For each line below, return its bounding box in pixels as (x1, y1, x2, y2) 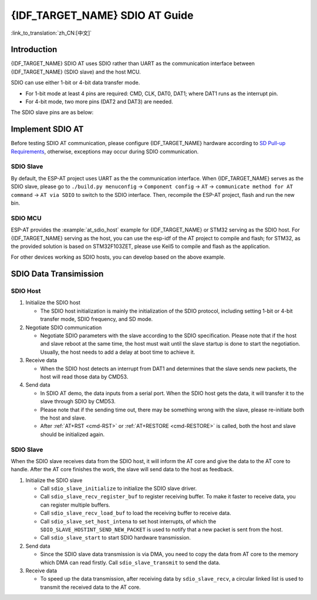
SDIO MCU (11, 214, 42, 222)
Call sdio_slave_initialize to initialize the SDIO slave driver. (40, 485, 197, 492)
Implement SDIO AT (11, 124, 84, 135)
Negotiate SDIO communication (25, 324, 102, 331)
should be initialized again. (40, 431, 105, 438)
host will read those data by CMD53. (40, 373, 129, 380)
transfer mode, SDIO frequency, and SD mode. (40, 316, 153, 323)
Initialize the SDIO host (25, 299, 80, 306)
